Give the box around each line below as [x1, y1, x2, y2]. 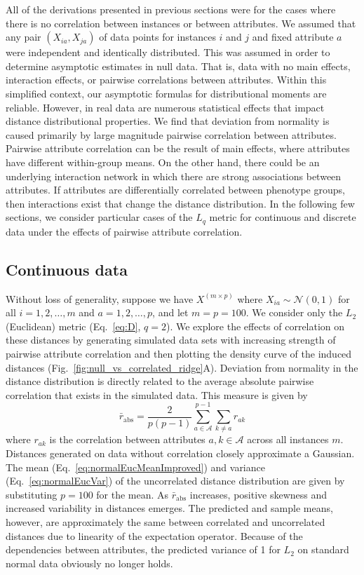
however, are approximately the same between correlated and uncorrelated [6, 515, 325, 529]
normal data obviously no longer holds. [6, 555, 173, 570]
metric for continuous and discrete [209, 210, 356, 224]
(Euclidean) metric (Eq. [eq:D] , [6, 318, 141, 333]
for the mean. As [96, 487, 169, 501]
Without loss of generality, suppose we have [6, 291, 194, 306]
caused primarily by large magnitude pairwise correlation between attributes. [6, 127, 337, 142]
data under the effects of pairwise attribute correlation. [6, 224, 243, 238]
